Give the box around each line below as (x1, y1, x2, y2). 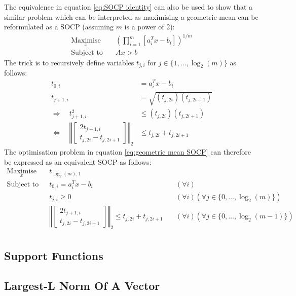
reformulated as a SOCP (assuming (4, 21, 114, 32)
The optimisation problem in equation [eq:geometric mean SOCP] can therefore (4, 146, 251, 157)
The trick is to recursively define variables (4, 57, 134, 67)
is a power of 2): (124, 21, 175, 32)
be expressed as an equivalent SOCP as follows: (4, 156, 152, 167)
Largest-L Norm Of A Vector (4, 278, 160, 293)
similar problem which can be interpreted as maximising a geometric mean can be (4, 11, 258, 22)
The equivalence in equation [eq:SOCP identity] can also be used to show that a (4, 2, 253, 12)
